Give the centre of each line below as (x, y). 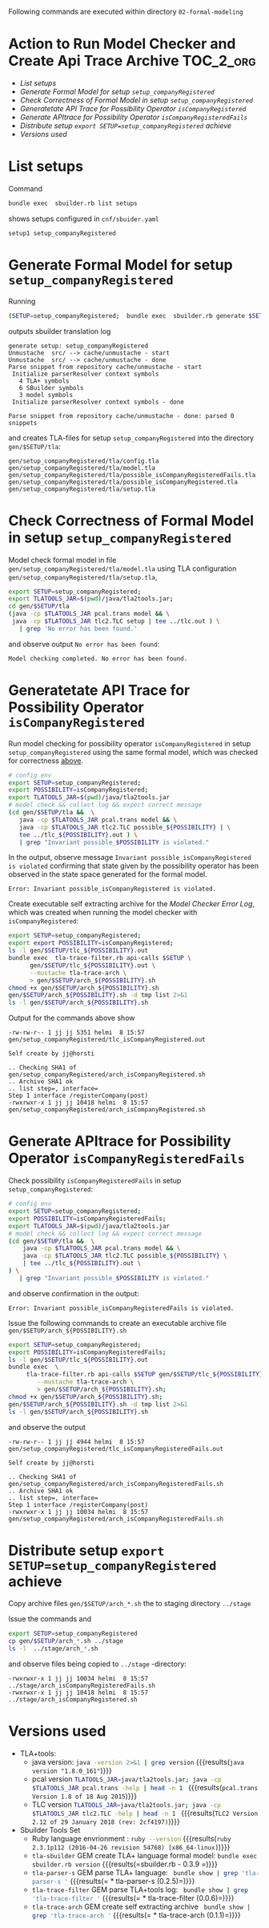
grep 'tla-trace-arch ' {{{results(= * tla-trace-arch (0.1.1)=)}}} (137, 1915)
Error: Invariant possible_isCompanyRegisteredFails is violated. (121, 1308)
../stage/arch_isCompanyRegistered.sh (73, 1700)
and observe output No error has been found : (84, 644)
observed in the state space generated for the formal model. (108, 874)
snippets (23, 423)
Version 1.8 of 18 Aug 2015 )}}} (84, 1796)
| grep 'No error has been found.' (78, 629)
